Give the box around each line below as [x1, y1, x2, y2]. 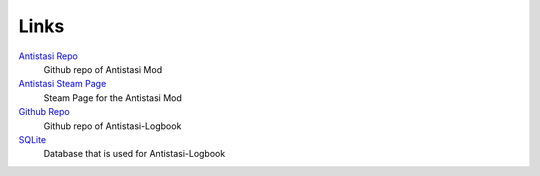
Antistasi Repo [18, 50, 79, 62]
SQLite [18, 133, 47, 145]
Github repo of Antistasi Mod [43, 63, 163, 75]
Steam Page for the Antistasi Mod [43, 91, 182, 104]
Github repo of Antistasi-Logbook [43, 120, 182, 132]
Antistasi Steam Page [18, 78, 107, 90]
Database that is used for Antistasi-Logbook [43, 148, 226, 160]
